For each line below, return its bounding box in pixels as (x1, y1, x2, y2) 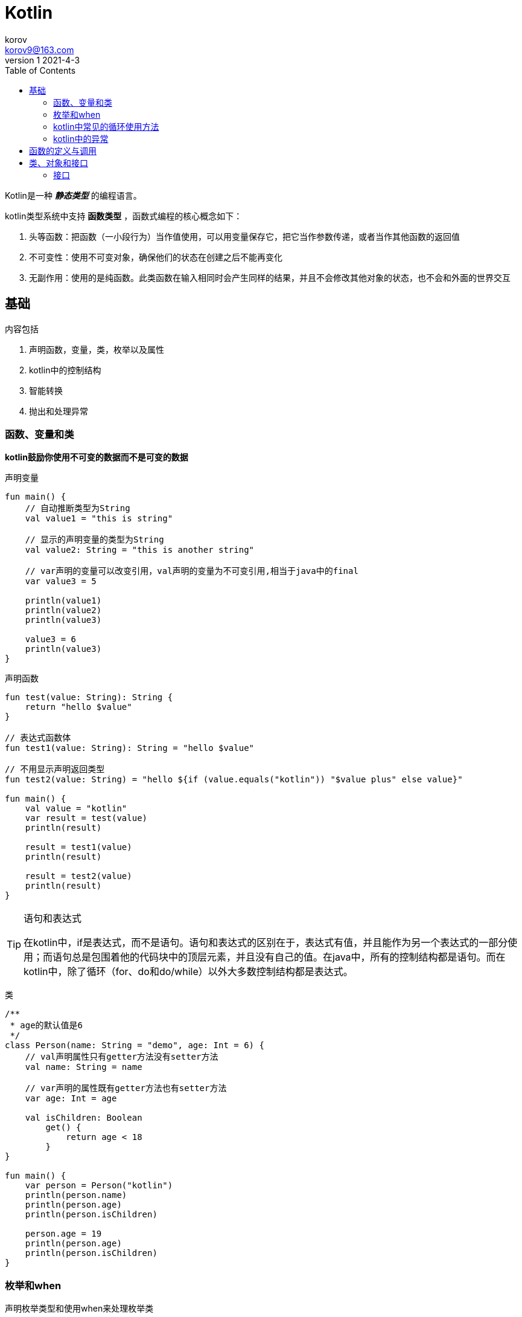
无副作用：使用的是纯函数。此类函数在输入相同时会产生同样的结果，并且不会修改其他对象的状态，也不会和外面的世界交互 (29, 272, 511, 283)
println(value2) (25, 605, 102, 616)
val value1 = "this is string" (25, 514, 173, 524)
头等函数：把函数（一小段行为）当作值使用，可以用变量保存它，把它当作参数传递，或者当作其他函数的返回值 (29, 231, 460, 242)
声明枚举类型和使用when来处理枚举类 (5, 1303, 154, 1314)
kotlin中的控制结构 (29, 364, 101, 375)
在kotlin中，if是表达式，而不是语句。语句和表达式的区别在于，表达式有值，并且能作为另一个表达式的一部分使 (24, 936, 518, 949)
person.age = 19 (25, 1229, 102, 1239)
